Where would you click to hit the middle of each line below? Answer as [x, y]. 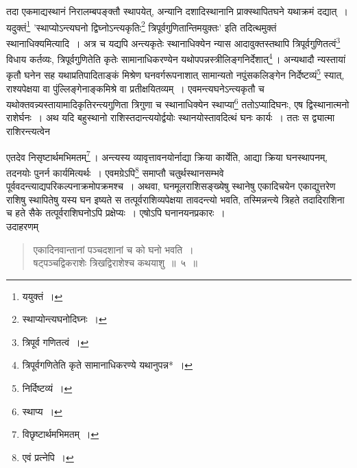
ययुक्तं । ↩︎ [42, 296]
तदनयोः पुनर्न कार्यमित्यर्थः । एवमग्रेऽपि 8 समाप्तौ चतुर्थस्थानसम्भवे [115, 171]
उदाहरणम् [22, 226]
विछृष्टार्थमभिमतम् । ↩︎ [61, 434]
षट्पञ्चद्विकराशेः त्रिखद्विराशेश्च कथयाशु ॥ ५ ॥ [115, 263]
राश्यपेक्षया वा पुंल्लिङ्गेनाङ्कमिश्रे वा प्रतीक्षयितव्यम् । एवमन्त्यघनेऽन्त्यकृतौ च [135, 88]
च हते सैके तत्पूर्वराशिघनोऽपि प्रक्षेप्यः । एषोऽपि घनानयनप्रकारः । [116, 213]
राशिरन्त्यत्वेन [28, 131]
